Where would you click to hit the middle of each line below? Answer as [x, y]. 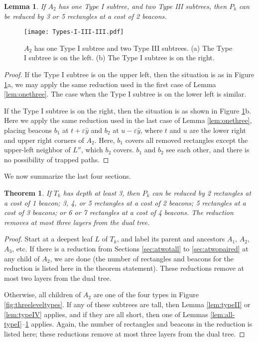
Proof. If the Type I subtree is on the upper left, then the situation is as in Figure [129, 74]
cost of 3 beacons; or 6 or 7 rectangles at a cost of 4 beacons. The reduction [119, 212]
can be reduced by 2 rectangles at [202, 192]
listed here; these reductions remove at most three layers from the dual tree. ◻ [125, 333]
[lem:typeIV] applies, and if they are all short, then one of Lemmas [106, 314]
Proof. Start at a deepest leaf [48, 239]
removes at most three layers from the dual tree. [77, 222]
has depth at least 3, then [101, 192]
